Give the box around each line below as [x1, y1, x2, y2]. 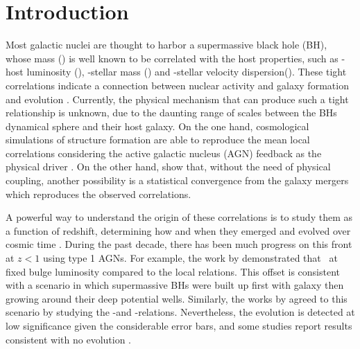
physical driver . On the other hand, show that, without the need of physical [6, 159, 331, 174]
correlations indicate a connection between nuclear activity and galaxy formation [6, 78, 349, 92]
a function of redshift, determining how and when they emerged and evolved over [6, 223, 351, 238]
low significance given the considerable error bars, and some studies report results [6, 319, 352, 332]
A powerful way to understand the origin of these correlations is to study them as [6, 210, 352, 224]
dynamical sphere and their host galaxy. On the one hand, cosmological [6, 118, 309, 133]
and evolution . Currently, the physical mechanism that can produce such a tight [6, 91, 349, 106]
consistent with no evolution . [6, 332, 132, 346]
